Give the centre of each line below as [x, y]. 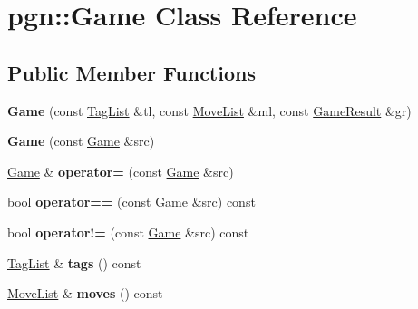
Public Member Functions [131, 72]
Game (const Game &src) [81, 141]
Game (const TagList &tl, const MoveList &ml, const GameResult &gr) [209, 110]
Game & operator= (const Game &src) [121, 171]
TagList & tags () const [74, 262]
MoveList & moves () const [85, 293]
